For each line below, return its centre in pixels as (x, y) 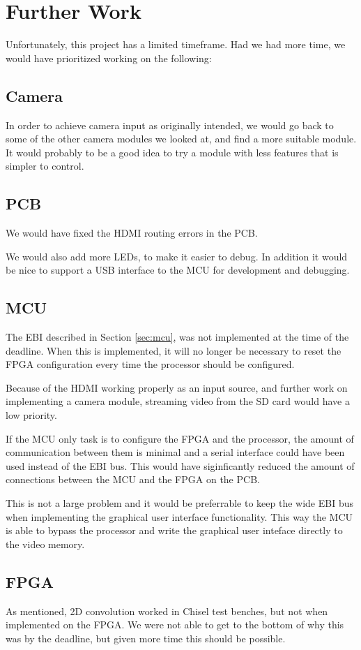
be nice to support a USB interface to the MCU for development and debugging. (178, 270)
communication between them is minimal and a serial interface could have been (175, 452)
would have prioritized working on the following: (109, 58)
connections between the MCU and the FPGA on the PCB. (133, 479)
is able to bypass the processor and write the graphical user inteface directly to (174, 530)
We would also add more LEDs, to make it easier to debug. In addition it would (177, 256)
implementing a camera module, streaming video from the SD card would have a (178, 401)
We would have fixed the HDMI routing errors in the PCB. (132, 233)
